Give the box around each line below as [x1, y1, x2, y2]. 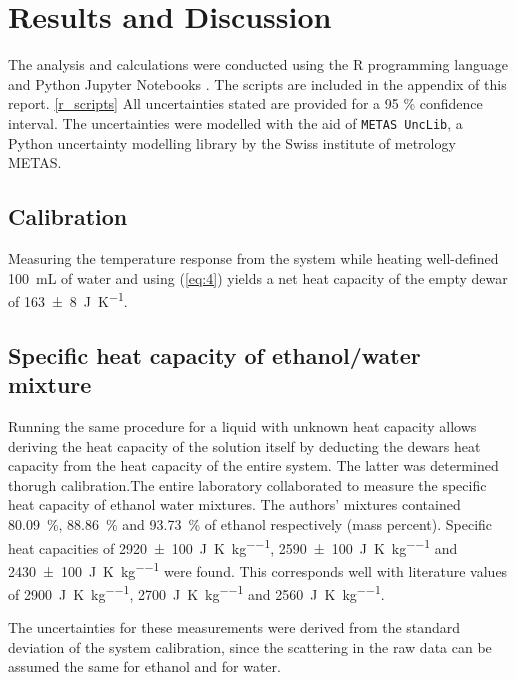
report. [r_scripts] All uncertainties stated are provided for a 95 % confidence [8, 93, 483, 114]
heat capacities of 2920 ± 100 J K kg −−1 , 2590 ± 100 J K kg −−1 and [8, 534, 458, 558]
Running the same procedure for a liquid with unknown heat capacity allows [8, 415, 477, 436]
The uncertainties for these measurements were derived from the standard [8, 617, 461, 638]
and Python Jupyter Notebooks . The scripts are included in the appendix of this [8, 73, 507, 94]
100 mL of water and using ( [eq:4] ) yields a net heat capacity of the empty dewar [8, 267, 508, 288]
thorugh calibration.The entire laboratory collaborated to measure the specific [8, 474, 487, 495]
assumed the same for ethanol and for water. [8, 656, 281, 677]
